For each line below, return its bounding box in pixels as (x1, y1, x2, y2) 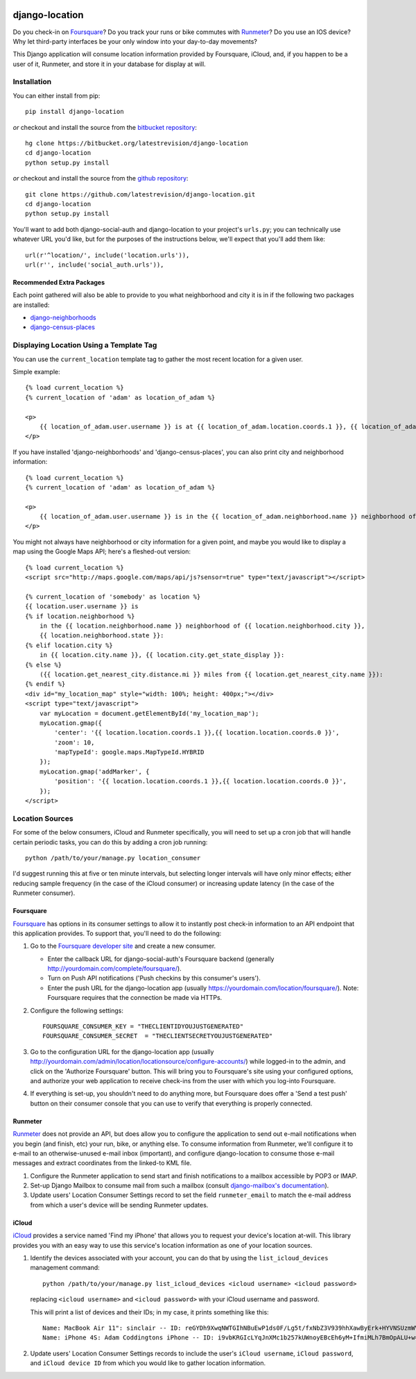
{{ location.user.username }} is (25, 603, 139, 610)
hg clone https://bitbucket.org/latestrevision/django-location (25, 140, 249, 147)
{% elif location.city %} (25, 641, 114, 649)
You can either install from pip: (12, 91, 101, 100)
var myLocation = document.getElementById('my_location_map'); (39, 709, 259, 717)
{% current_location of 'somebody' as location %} (25, 592, 201, 601)
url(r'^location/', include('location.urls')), (25, 251, 190, 259)
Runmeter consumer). (12, 889, 76, 897)
